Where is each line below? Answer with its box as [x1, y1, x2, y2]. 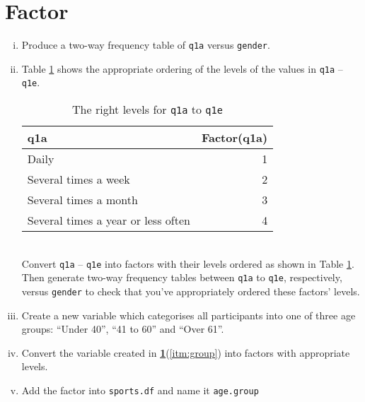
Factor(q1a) [201, 129, 268, 146]
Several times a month [27, 191, 138, 208]
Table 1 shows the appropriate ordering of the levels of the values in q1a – [21, 61, 343, 76]
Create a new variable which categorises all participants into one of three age [21, 307, 356, 322]
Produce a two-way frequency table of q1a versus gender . [21, 37, 270, 52]
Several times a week [27, 171, 130, 188]
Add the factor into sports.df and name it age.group [21, 383, 259, 398]
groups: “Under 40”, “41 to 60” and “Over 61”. [21, 321, 224, 336]
